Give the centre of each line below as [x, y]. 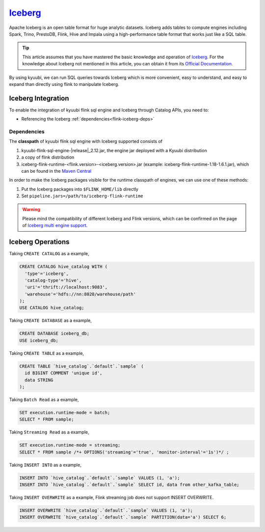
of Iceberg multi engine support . [55, 225]
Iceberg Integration [39, 98]
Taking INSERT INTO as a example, [45, 465]
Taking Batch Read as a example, [44, 399]
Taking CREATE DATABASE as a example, [50, 320]
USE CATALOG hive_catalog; [52, 308]
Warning [31, 210]
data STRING [39, 380]
